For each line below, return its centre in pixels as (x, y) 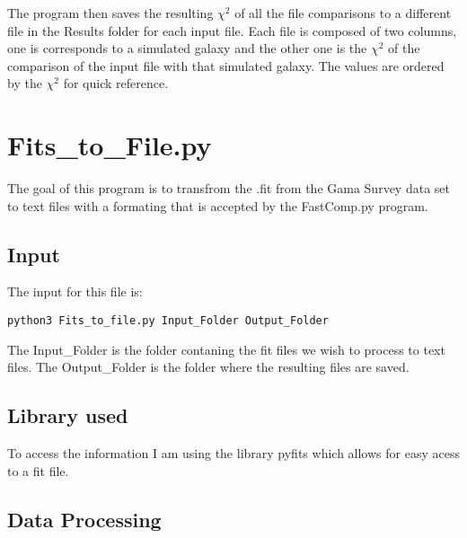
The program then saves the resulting (110, 13)
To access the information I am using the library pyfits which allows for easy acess (233, 453)
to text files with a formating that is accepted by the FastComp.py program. (218, 205)
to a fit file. (38, 470)
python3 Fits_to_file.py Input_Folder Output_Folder (168, 321)
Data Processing (84, 519)
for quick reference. (116, 83)
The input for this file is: (75, 291)
